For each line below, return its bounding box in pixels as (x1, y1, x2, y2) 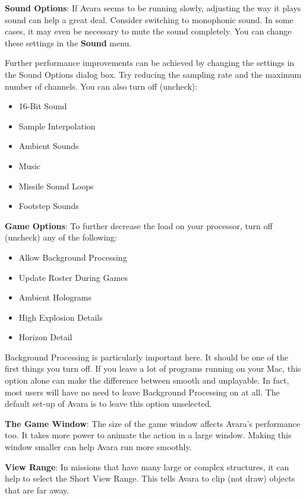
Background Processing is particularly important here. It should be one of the (5, 350, 288, 363)
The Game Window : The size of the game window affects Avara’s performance (5, 417, 300, 429)
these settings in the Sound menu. (5, 36, 132, 49)
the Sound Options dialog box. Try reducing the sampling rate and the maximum (5, 68, 302, 80)
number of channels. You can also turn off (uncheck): (5, 80, 198, 92)
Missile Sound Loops (18, 179, 94, 192)
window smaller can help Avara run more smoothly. (5, 441, 192, 453)
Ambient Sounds (18, 140, 79, 152)
